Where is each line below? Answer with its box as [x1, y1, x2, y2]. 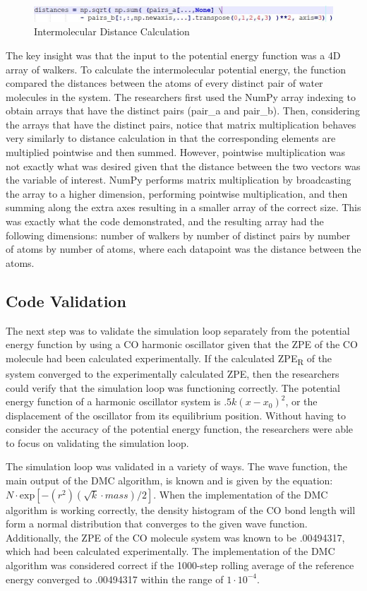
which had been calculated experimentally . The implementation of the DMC [6, 544, 335, 559]
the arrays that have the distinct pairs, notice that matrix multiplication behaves [6, 117, 356, 131]
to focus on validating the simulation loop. [6, 435, 189, 450]
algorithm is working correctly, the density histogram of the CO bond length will [6, 502, 356, 517]
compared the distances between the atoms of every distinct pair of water [6, 76, 323, 90]
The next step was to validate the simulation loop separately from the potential [6, 323, 350, 338]
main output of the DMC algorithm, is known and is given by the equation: [6, 473, 333, 488]
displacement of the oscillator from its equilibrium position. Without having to [6, 407, 346, 422]
